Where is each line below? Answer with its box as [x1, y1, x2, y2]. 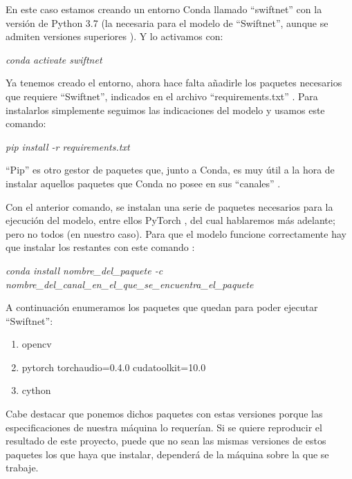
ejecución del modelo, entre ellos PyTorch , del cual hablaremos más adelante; [6, 213, 335, 227]
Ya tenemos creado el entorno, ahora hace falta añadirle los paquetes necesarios [6, 75, 342, 90]
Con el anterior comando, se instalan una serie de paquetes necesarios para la [6, 199, 333, 214]
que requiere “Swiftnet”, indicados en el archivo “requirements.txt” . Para [6, 88, 318, 103]
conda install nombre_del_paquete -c [6, 263, 163, 277]
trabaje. [6, 460, 39, 475]
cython [21, 383, 51, 397]
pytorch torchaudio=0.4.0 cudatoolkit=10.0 [21, 359, 206, 374]
